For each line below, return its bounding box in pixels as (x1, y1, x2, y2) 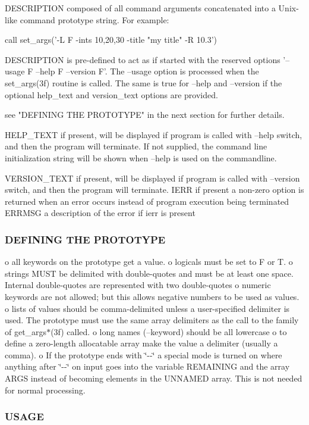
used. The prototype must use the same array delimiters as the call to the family (5, 314, 299, 326)
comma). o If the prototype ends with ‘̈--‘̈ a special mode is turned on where (5, 348, 282, 361)
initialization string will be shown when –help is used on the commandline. (5, 151, 277, 164)
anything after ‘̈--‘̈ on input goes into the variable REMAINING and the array (5, 360, 290, 373)
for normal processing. (5, 383, 86, 396)
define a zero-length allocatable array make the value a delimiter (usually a (5, 337, 278, 349)
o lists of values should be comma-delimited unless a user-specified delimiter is (5, 302, 290, 314)
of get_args (5, 325, 47, 337)
